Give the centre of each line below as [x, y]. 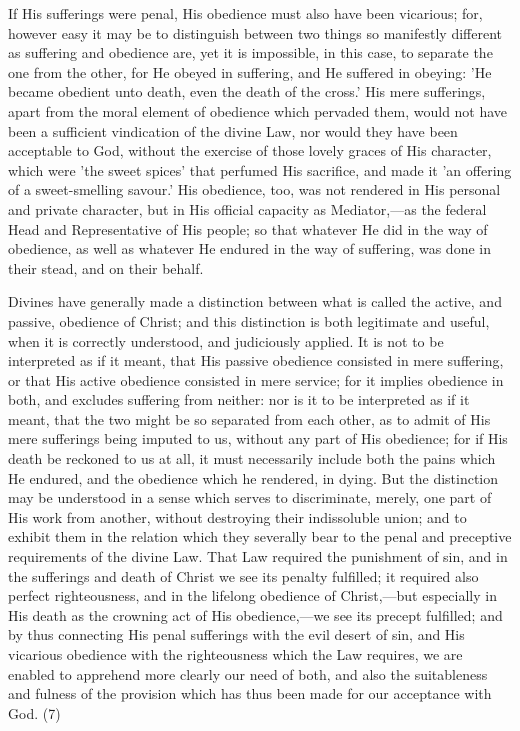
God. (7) [34, 712]
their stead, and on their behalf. [106, 267]
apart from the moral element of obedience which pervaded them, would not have [258, 110]
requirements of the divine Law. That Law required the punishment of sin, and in [258, 556]
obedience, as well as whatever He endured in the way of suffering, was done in [249, 248]
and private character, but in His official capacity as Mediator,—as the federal [247, 208]
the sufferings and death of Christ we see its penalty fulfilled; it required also [243, 575]
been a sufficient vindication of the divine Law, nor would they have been [233, 130]
